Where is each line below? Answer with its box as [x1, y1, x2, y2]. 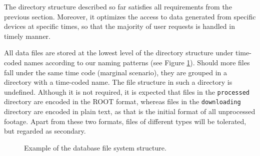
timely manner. [4, 30, 50, 41]
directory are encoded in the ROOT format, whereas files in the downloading [4, 96, 241, 107]
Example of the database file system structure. [24, 142, 166, 153]
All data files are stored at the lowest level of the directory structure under [4, 47, 233, 58]
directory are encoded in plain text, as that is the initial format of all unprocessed [4, 106, 255, 117]
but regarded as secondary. [4, 126, 86, 136]
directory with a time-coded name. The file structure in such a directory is [4, 77, 232, 87]
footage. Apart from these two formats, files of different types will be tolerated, [4, 116, 246, 126]
